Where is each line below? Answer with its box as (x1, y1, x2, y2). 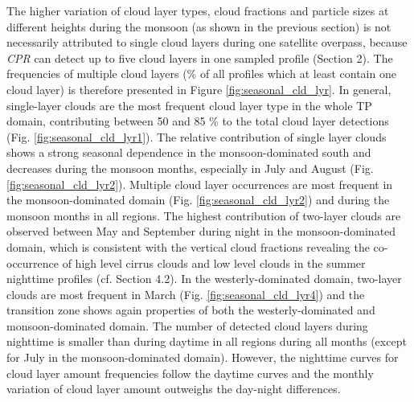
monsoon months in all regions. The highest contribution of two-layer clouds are (6, 207, 401, 224)
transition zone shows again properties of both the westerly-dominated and (6, 301, 375, 318)
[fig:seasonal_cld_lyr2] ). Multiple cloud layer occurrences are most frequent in (6, 175, 393, 192)
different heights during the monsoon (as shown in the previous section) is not (6, 18, 391, 35)
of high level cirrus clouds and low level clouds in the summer (62, 254, 366, 271)
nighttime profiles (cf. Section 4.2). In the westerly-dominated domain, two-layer (6, 270, 402, 287)
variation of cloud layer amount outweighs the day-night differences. (6, 380, 341, 397)
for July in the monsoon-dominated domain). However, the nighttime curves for (6, 349, 399, 366)
